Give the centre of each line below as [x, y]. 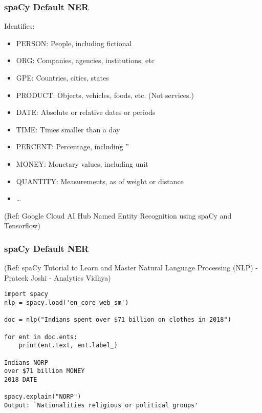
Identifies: [19, 26]
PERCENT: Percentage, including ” [72, 146]
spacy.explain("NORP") [43, 397]
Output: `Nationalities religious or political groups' [101, 405]
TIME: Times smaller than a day [68, 129]
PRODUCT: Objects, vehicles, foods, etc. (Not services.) [105, 95]
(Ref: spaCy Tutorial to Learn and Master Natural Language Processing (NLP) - [131, 268]
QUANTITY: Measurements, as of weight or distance [100, 181]
